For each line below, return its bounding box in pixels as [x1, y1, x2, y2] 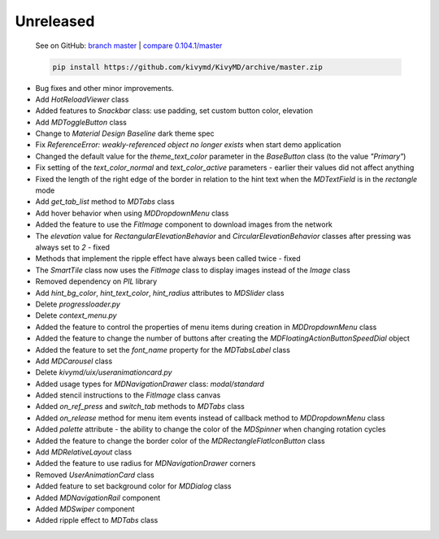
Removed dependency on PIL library [35, 276, 158, 286]
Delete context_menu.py [35, 311, 117, 320]
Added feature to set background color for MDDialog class [35, 481, 232, 491]
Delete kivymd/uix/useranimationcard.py [35, 367, 172, 377]
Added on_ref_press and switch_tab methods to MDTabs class [35, 402, 246, 411]
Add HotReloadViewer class [35, 94, 129, 104]
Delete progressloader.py [35, 299, 121, 309]
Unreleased [15, 12, 95, 30]
